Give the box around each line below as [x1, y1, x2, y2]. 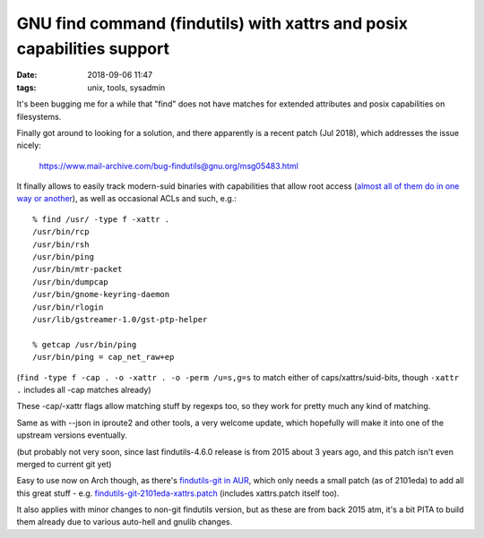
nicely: [16, 140, 42, 151]
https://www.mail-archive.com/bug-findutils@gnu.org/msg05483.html [39, 160, 299, 171]
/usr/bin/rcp [32, 226, 90, 237]
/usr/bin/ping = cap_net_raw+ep [32, 352, 175, 363]
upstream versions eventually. [16, 430, 127, 440]
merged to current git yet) [16, 458, 112, 469]
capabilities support [16, 38, 170, 58]
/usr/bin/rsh [32, 239, 90, 250]
